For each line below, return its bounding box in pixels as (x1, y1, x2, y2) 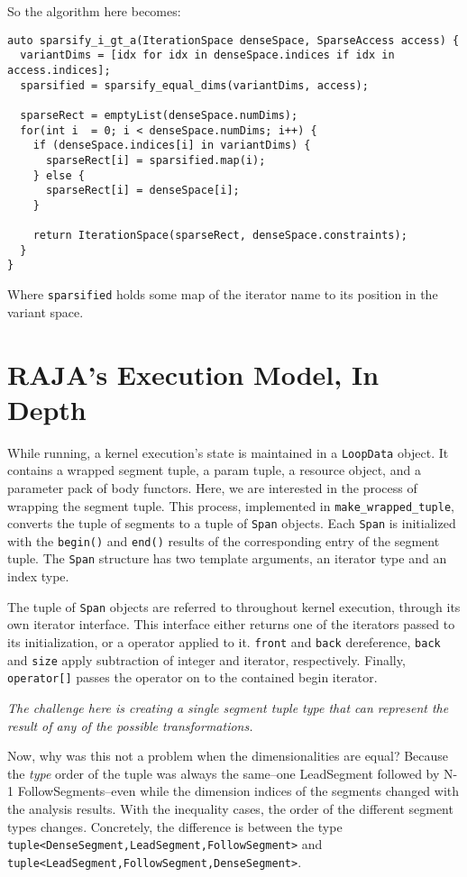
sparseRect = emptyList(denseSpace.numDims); (20, 108, 298, 122)
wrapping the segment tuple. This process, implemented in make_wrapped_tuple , (7, 496, 454, 515)
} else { (32, 169, 85, 182)
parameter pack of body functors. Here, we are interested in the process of (7, 478, 417, 497)
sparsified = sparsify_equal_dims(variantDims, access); (20, 78, 369, 92)
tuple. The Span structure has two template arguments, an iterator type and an (7, 549, 447, 568)
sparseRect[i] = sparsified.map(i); (45, 153, 266, 167)
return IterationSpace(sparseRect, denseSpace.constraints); (32, 229, 407, 242)
